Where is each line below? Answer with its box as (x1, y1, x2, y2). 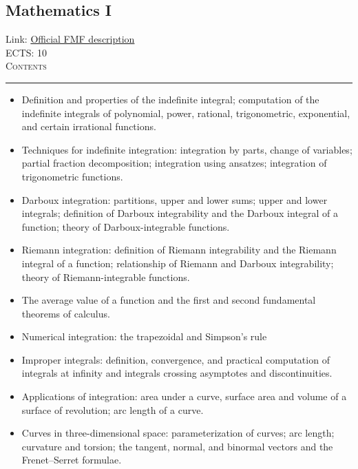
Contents (6, 59, 47, 73)
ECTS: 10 (6, 45, 48, 59)
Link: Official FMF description (6, 32, 135, 46)
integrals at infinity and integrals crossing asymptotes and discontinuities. (21, 366, 333, 380)
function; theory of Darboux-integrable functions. (21, 219, 230, 233)
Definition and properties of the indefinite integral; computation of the (21, 92, 319, 106)
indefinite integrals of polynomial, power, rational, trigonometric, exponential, (21, 105, 350, 120)
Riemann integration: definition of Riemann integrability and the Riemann (21, 242, 337, 257)
